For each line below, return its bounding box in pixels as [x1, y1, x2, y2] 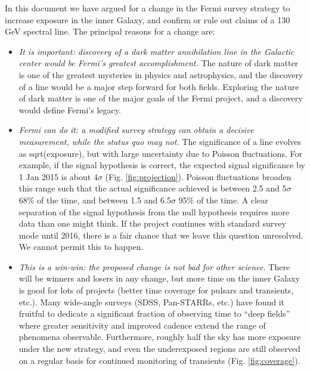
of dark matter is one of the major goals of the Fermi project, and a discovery [18, 92, 303, 104]
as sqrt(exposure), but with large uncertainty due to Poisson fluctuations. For [18, 147, 302, 159]
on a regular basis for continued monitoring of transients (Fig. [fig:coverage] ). [18, 354, 300, 366]
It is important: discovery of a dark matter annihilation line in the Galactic [18, 45, 294, 57]
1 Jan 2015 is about [18, 170, 91, 183]
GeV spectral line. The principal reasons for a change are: [5, 25, 215, 38]
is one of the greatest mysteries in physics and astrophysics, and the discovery [18, 68, 303, 81]
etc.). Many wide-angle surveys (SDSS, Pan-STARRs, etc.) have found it [18, 295, 284, 308]
